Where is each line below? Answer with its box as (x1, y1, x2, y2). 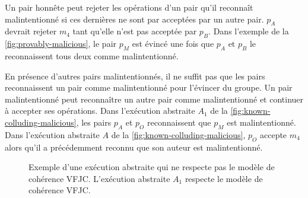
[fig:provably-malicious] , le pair (5, 37, 117, 50)
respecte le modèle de (185, 172, 263, 184)
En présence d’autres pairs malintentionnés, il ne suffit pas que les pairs (5, 69, 265, 82)
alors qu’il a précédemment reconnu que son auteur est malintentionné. (5, 140, 263, 153)
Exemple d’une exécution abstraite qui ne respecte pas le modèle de (28, 161, 275, 173)
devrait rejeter (5, 25, 57, 37)
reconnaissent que (147, 116, 211, 128)
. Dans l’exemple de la (208, 25, 289, 37)
